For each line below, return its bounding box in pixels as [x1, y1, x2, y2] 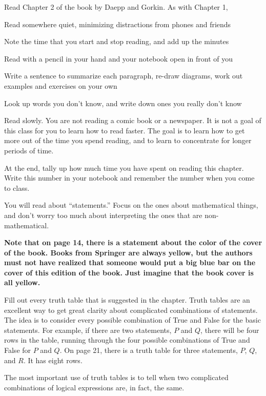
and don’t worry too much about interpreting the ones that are [4, 209, 202, 220]
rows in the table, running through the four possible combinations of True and [4, 334, 250, 345]
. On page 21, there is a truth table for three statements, [59, 345, 238, 355]
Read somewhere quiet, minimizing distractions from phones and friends [4, 18, 231, 29]
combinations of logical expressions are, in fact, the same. [4, 382, 185, 392]
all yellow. [4, 277, 40, 288]
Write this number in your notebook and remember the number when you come [4, 172, 255, 183]
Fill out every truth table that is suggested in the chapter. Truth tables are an [4, 294, 250, 305]
